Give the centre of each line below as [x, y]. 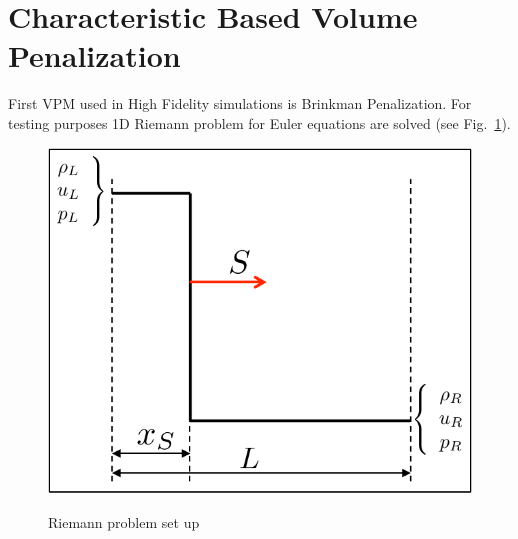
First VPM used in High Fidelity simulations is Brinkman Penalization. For [240, 103]
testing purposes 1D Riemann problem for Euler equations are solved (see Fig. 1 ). [259, 122]
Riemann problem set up [124, 521]
